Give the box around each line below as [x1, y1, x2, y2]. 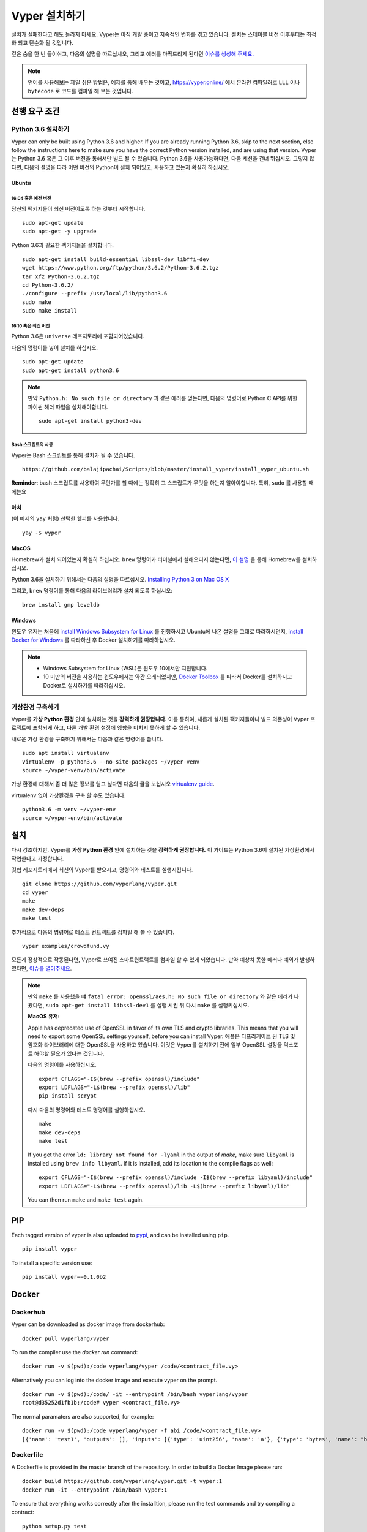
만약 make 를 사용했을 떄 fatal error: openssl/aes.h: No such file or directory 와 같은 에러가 [28, 993, 293, 1000]
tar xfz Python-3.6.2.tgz [22, 273, 100, 280]
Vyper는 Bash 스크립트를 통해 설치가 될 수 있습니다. [11, 451, 135, 459]
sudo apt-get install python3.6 [22, 366, 119, 374]
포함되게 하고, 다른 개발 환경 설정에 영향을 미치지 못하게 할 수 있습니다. [32, 724, 201, 732]
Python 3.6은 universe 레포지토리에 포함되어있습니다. [11, 333, 145, 340]
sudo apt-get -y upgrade [22, 227, 97, 235]
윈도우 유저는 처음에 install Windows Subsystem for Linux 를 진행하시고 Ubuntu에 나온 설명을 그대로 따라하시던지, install [11, 628, 303, 635]
